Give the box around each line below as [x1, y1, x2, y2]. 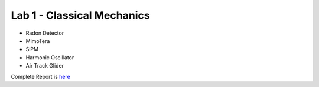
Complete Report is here [11, 73, 70, 80]
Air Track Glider [25, 62, 64, 69]
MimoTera [25, 37, 50, 44]
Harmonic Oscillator [25, 53, 74, 61]
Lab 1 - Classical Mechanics [11, 9, 150, 22]
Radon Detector [25, 29, 64, 36]
